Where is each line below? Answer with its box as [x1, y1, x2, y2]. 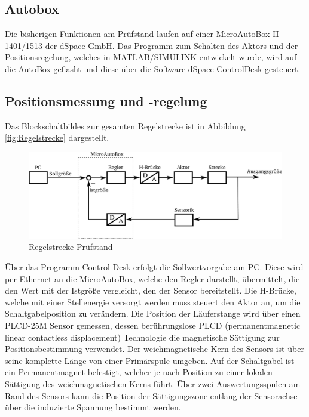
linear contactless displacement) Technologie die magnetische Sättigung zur [5, 330, 280, 343]
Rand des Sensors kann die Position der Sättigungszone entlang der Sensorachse [5, 389, 298, 401]
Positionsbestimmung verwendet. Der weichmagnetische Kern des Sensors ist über [5, 342, 304, 355]
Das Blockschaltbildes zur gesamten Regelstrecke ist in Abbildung [5, 119, 246, 132]
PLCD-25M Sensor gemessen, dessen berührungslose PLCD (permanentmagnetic [5, 319, 301, 332]
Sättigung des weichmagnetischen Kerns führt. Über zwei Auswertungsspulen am [5, 378, 301, 390]
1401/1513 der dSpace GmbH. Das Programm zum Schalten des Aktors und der [5, 39, 298, 51]
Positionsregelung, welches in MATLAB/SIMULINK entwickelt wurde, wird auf [5, 51, 297, 63]
